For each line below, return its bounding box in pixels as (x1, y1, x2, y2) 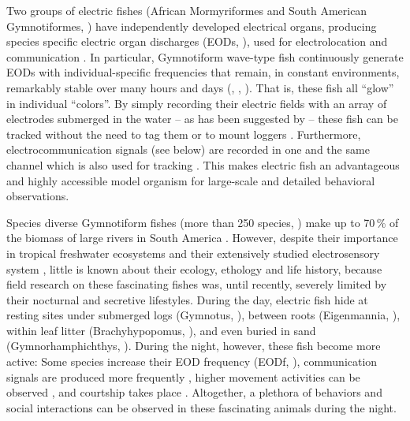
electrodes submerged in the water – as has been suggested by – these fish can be (6, 110, 398, 127)
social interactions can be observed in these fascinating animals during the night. (6, 399, 397, 415)
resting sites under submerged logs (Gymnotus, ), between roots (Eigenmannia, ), (6, 307, 401, 323)
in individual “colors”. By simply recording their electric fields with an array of (6, 95, 387, 111)
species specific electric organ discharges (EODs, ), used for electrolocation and (6, 33, 388, 50)
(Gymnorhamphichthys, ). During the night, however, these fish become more (6, 337, 381, 354)
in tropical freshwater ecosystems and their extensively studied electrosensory (6, 244, 380, 261)
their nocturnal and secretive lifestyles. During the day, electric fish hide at (6, 291, 368, 307)
